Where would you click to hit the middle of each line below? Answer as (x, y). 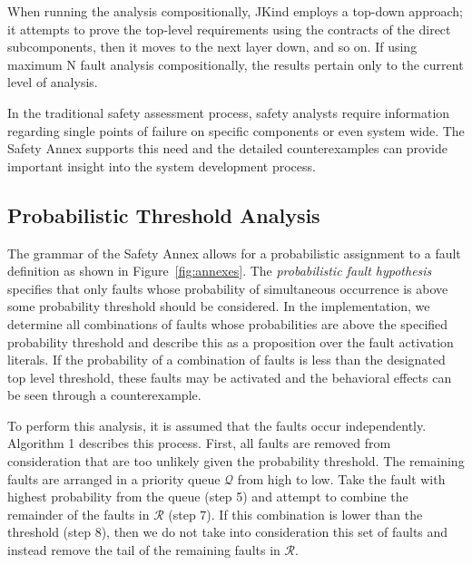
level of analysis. (53, 82)
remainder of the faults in (79, 514)
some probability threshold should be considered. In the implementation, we (219, 306)
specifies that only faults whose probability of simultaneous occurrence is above (228, 288)
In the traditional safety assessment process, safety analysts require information (229, 112)
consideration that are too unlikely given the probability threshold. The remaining (236, 461)
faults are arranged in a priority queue (114, 478)
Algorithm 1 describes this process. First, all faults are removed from (199, 443)
